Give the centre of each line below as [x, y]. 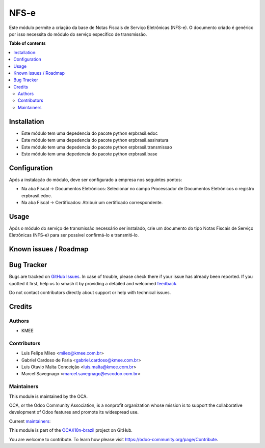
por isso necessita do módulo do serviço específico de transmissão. [78, 34]
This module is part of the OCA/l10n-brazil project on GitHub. [71, 430]
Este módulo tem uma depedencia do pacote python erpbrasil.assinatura [95, 140]
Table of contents [27, 43]
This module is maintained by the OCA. [48, 396]
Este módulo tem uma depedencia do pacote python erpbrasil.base [89, 154]
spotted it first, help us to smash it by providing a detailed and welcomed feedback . [93, 283]
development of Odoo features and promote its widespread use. [74, 412]
